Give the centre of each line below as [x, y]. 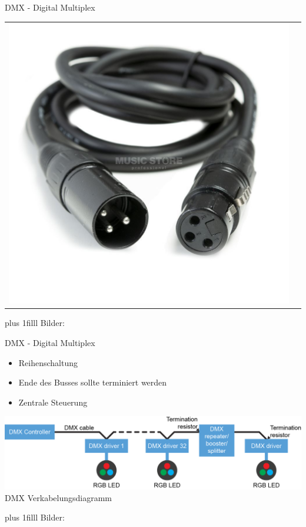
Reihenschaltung [48, 362]
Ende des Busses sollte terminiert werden [93, 382]
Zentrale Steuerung [53, 402]
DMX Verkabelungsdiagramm [58, 497]
